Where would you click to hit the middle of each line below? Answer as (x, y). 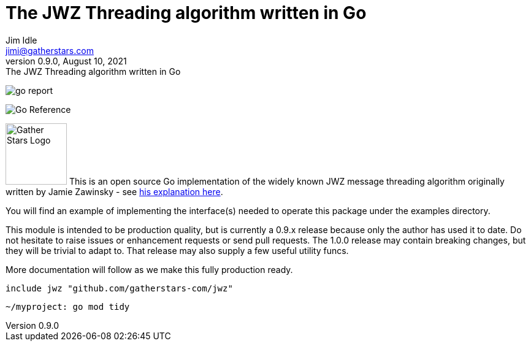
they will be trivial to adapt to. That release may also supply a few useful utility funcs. (177, 250)
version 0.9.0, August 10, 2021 (66, 61)
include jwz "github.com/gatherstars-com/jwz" (119, 288)
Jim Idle (21, 40)
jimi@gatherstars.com (50, 50)
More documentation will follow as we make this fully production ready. (149, 269)
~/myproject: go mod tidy (68, 306)
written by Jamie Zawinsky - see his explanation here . (114, 191)
